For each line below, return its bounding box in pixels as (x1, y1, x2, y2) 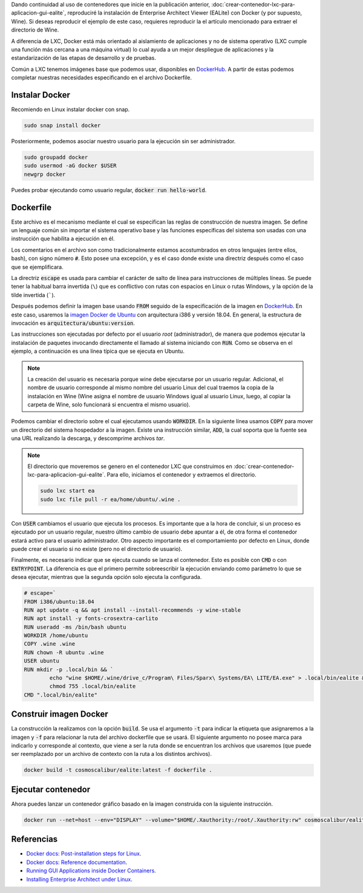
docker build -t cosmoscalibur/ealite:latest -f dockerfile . (24, 767, 212, 774)
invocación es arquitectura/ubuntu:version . (11, 319, 136, 327)
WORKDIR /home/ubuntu (24, 632, 88, 639)
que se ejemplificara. (11, 263, 64, 270)
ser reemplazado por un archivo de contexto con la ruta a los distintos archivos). (11, 751, 212, 758)
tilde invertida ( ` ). (11, 291, 56, 298)
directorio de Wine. (11, 26, 59, 33)
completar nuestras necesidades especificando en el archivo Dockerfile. (11, 74, 192, 81)
